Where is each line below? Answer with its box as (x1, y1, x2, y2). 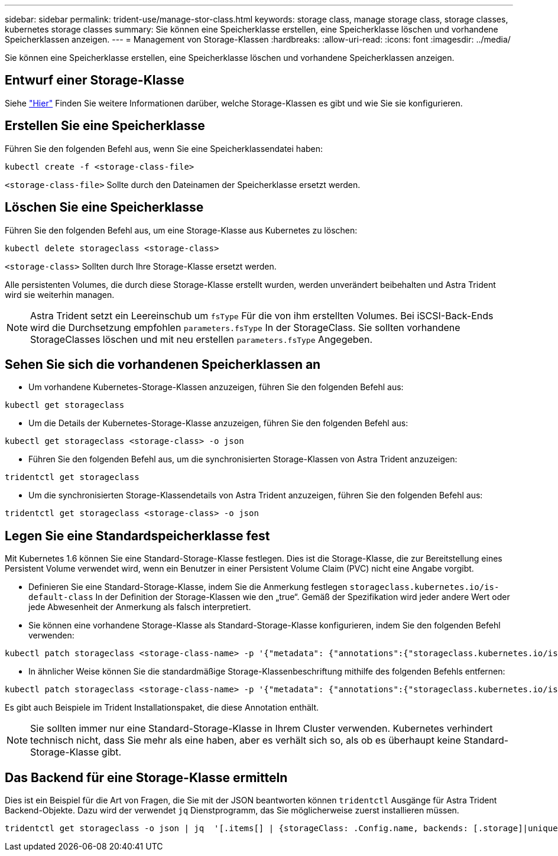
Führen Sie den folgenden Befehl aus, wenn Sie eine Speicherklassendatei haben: (5, 143, 323, 154)
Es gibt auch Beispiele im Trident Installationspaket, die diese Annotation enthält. (5, 702, 319, 713)
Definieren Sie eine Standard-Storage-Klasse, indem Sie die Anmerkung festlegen (28, 582, 348, 592)
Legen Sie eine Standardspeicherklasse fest (5, 528, 270, 543)
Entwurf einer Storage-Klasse (5, 73, 184, 88)
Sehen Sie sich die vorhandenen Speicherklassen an (5, 356, 321, 372)
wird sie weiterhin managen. (5, 289, 115, 300)
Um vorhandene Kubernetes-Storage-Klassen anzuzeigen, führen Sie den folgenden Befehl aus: (28, 382, 404, 393)
